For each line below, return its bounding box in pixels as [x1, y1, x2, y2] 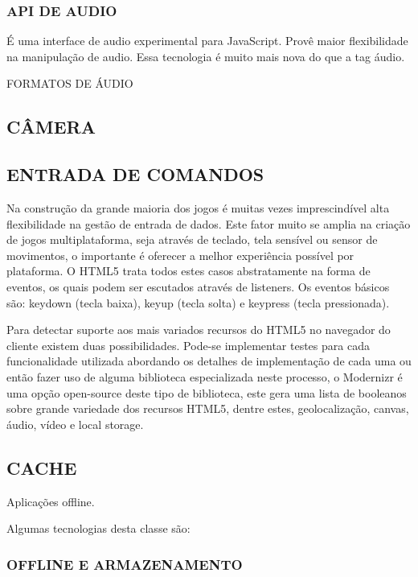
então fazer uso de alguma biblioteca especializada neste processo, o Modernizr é [6, 368, 403, 385]
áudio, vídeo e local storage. [6, 415, 144, 432]
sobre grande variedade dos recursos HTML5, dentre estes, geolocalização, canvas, [6, 400, 409, 417]
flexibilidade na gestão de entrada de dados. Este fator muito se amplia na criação [6, 215, 411, 232]
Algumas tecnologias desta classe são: [6, 520, 191, 537]
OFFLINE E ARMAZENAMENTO [6, 554, 243, 574]
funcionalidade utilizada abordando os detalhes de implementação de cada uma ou [6, 352, 412, 369]
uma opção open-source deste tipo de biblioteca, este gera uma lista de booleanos [6, 384, 407, 401]
